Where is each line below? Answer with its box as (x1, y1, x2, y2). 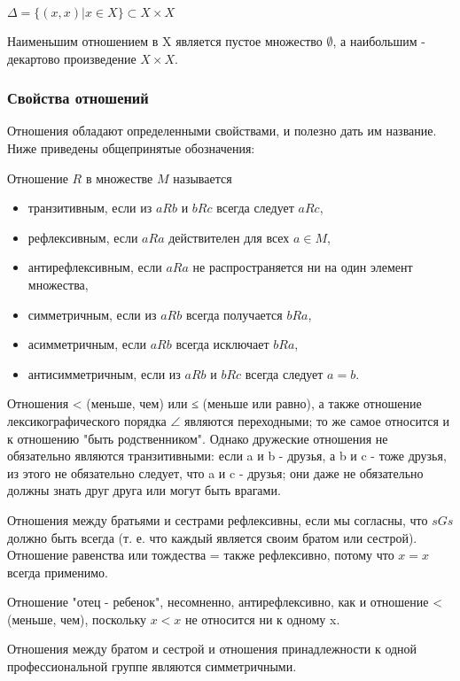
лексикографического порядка (7, 411, 167, 429)
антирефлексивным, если (27, 258, 162, 276)
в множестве (85, 168, 153, 187)
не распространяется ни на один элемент (192, 258, 413, 276)
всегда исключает (175, 335, 269, 353)
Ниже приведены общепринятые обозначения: (7, 139, 255, 157)
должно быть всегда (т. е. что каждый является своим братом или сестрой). (7, 528, 417, 546)
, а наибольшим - (332, 32, 425, 50)
